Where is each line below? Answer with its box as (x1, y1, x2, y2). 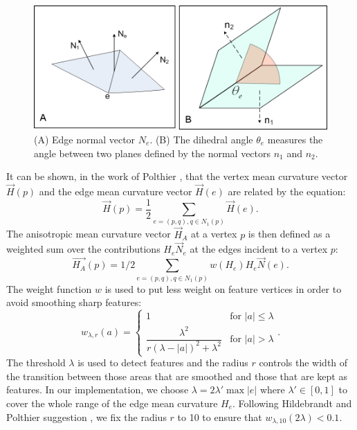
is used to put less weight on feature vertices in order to (104, 281, 342, 296)
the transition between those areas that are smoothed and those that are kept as (6, 368, 347, 383)
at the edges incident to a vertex (190, 242, 328, 256)
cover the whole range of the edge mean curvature (6, 396, 218, 410)
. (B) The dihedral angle (149, 132, 253, 146)
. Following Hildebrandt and (232, 396, 352, 410)
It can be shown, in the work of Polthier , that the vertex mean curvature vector (6, 169, 348, 183)
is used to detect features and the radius (77, 355, 248, 370)
